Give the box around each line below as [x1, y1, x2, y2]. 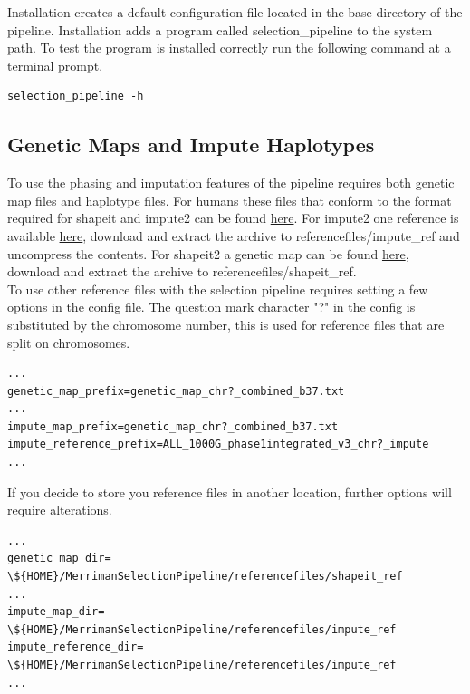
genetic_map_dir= [7, 552, 111, 565]
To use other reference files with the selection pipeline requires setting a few [7, 279, 428, 298]
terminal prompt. [7, 55, 103, 74]
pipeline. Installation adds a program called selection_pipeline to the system [7, 20, 433, 39]
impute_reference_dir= [7, 641, 144, 654]
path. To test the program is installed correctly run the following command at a [7, 38, 451, 57]
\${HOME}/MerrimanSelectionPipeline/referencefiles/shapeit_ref [7, 570, 403, 583]
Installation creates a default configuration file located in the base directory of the [7, 3, 463, 21]
